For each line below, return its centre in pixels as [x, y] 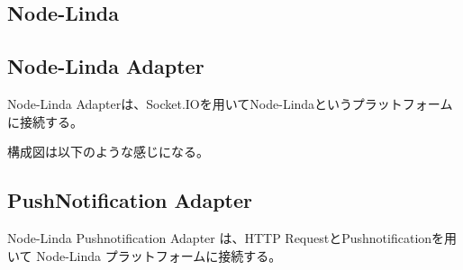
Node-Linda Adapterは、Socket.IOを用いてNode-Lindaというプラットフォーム [230, 103]
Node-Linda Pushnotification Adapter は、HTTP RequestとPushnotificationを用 [232, 237]
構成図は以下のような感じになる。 [108, 152]
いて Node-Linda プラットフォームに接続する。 [145, 255]
